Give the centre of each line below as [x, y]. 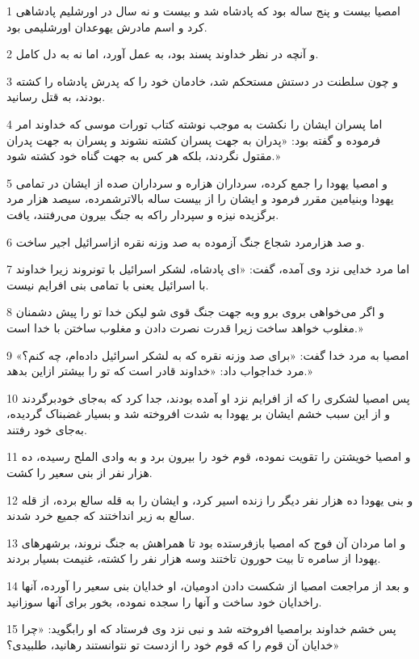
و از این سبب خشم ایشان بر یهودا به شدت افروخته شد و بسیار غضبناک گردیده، [199, 414]
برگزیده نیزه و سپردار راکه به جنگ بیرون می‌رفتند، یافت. [143, 214]
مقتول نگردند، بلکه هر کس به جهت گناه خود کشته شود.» [144, 156]
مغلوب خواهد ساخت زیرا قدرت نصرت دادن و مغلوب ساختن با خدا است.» [185, 327]
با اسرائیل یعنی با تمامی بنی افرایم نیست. [108, 284]
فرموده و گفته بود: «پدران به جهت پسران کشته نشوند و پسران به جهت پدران [194, 139]
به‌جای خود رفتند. [47, 429]
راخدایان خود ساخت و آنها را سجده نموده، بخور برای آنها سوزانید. [164, 601]
